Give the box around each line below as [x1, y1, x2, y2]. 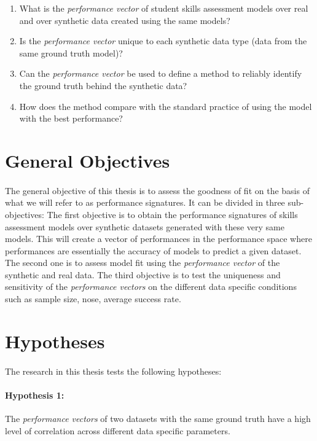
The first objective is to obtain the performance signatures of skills [47, 208, 298, 221]
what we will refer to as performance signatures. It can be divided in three [5, 196, 285, 209]
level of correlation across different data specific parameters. [5, 424, 230, 437]
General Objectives [5, 147, 170, 173]
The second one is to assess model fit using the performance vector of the [5, 256, 280, 269]
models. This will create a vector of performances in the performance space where [5, 232, 312, 245]
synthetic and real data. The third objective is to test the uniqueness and [5, 268, 281, 281]
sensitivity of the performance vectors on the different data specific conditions [5, 280, 297, 293]
